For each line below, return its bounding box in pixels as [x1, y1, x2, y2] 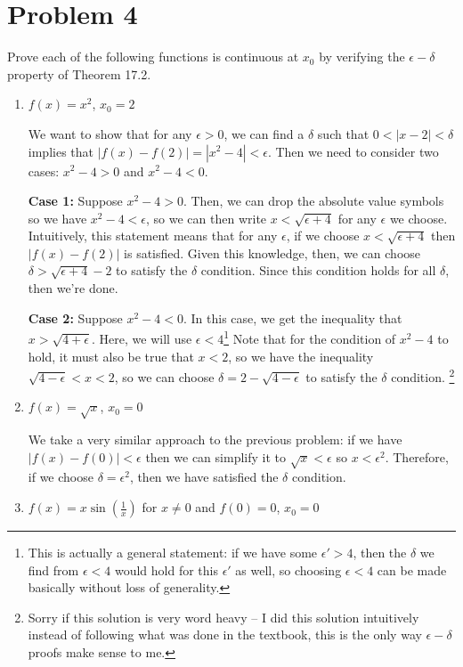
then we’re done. [28, 279, 118, 297]
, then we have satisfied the [129, 468, 279, 486]
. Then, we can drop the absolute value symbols [183, 191, 444, 210]
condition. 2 [391, 365, 455, 386]
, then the [353, 543, 407, 562]
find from [28, 560, 79, 579]
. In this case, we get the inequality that [183, 308, 402, 327]
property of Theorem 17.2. [7, 64, 151, 83]
